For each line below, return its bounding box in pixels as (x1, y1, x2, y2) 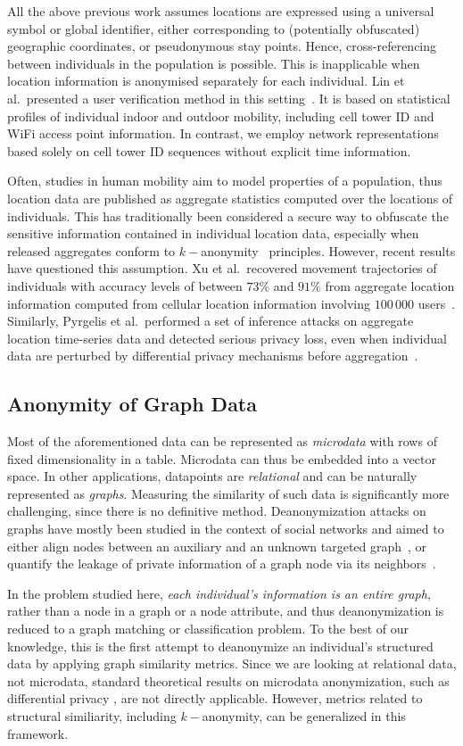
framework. (7, 724, 69, 742)
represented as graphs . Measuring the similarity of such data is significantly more (7, 484, 450, 502)
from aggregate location (325, 276, 455, 294)
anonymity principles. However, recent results (201, 241, 456, 260)
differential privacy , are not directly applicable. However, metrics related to (7, 689, 423, 708)
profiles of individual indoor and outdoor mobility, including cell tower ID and (7, 106, 434, 125)
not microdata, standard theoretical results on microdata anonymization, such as (7, 671, 450, 690)
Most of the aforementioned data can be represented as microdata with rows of (7, 432, 437, 451)
